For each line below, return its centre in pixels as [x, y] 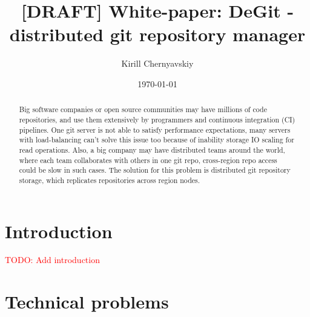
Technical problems [87, 302]
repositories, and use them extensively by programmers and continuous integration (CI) [157, 119]
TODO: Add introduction [52, 260]
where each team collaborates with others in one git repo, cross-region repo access [148, 160]
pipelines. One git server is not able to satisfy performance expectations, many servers [155, 129]
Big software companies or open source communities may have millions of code [143, 109]
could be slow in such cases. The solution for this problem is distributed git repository [155, 170]
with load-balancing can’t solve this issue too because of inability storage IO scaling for [157, 140]
